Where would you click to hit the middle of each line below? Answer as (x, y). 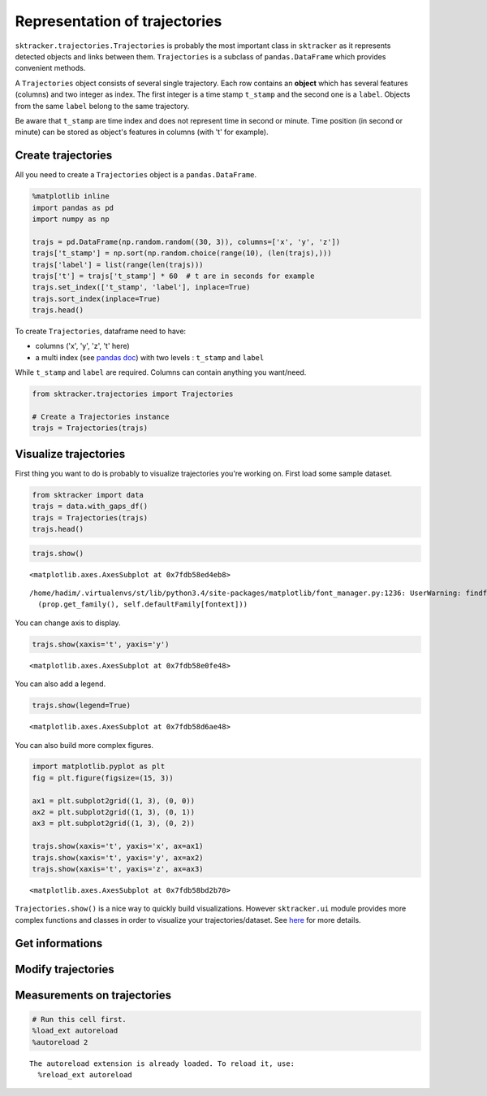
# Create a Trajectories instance (101, 417)
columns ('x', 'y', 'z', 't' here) (82, 346)
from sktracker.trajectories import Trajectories (133, 394)
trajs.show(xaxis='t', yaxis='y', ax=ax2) (118, 857)
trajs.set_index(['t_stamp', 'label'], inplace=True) (141, 287)
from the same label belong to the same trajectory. (102, 106)
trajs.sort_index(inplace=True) (97, 298)
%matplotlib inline (71, 196)
